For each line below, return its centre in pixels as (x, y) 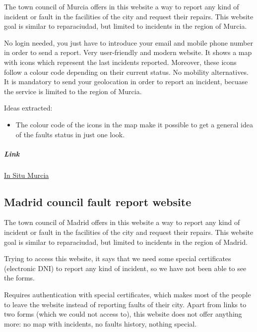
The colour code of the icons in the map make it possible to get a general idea (134, 124)
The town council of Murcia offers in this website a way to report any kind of (122, 6)
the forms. (19, 278)
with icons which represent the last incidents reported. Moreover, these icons (120, 62)
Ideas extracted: (28, 108)
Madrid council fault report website (98, 201)
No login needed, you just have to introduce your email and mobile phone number (128, 42)
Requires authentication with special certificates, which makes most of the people (128, 295)
